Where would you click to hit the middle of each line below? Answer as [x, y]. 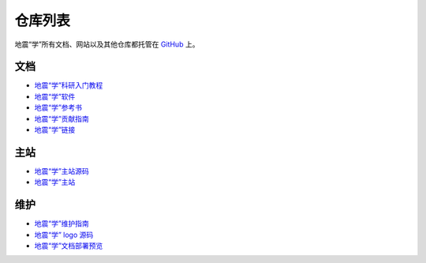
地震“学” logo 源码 [64, 235]
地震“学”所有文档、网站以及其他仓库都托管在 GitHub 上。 [107, 44]
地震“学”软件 [55, 96]
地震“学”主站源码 [62, 171]
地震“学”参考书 [58, 107]
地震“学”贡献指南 [62, 118]
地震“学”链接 [55, 130]
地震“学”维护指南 [62, 224]
